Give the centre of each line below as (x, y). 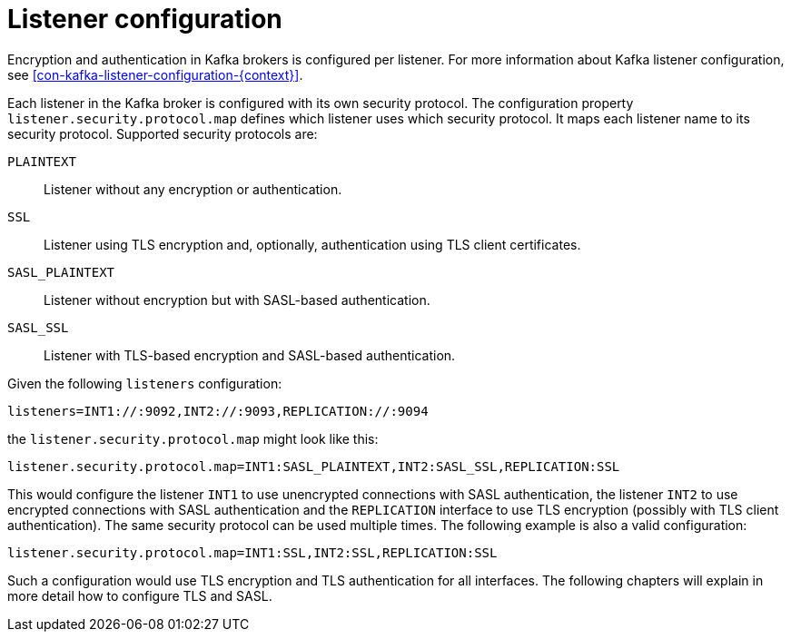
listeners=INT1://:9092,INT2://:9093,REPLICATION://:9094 (218, 411)
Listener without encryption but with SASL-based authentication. (237, 300)
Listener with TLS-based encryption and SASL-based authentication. (250, 355)
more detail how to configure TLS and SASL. (140, 595)
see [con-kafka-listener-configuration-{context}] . (155, 74)
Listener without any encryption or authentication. (193, 189)
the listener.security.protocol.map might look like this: (193, 438)
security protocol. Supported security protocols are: (163, 133)
